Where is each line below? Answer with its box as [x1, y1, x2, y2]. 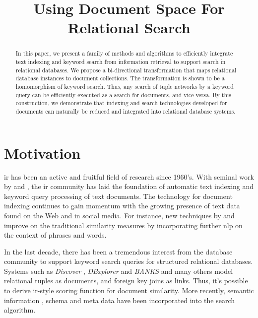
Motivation [4, 142, 81, 163]
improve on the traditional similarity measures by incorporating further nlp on [4, 220, 243, 230]
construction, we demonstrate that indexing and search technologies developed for [15, 99, 227, 107]
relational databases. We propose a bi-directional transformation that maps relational [15, 65, 237, 74]
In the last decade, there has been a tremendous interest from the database [4, 246, 233, 256]
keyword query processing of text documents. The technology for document [4, 191, 233, 201]
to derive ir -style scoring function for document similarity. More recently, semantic [4, 285, 254, 296]
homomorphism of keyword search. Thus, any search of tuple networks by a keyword [15, 82, 234, 90]
